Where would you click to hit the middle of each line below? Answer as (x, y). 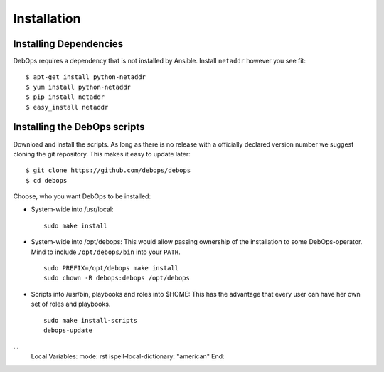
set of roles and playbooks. (71, 304)
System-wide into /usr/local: (72, 209)
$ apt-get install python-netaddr (86, 77)
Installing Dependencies (68, 44)
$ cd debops (47, 180)
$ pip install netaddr (65, 97)
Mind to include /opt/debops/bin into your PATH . (106, 252)
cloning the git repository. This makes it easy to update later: (102, 154)
